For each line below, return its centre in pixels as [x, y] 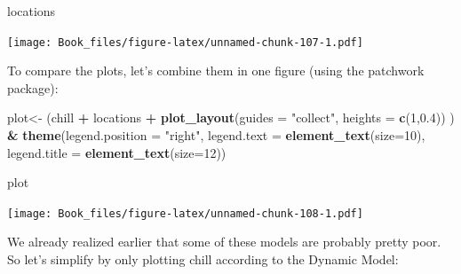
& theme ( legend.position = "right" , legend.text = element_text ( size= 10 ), [216, 135]
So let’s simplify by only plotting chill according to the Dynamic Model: [203, 259]
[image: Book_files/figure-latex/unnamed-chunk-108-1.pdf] [185, 213]
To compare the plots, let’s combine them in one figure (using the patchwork [216, 70]
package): [33, 87]
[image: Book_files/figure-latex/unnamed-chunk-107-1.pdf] [185, 42]
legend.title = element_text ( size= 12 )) [117, 152]
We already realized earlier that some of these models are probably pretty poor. [224, 242]
